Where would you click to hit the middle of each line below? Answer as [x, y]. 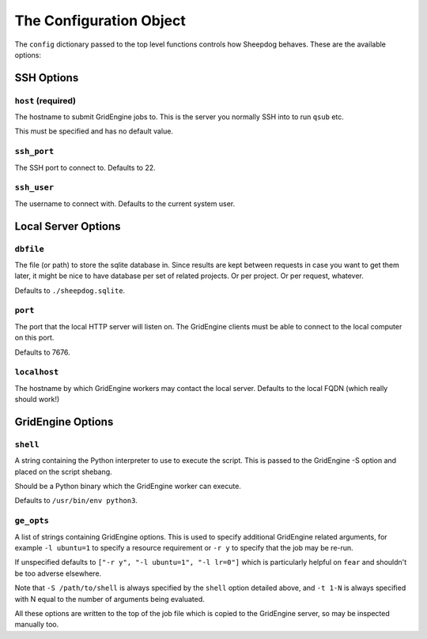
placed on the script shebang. [63, 472]
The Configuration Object [100, 21]
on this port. [34, 338]
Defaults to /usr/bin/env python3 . [76, 501]
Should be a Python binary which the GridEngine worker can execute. [128, 487]
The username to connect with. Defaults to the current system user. [125, 203]
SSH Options [47, 78]
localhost [37, 372]
